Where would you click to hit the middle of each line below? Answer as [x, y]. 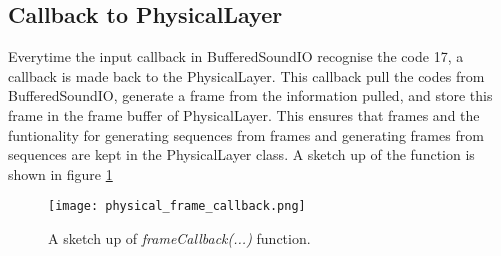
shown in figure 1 [60, 173]
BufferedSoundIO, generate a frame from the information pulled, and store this [250, 95]
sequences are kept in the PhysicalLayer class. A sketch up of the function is [241, 154]
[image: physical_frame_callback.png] [177, 206]
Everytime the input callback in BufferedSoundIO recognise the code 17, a [236, 56]
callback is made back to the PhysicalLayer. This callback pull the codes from [246, 75]
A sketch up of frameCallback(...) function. [179, 238]
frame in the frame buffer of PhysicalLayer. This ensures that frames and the [244, 114]
